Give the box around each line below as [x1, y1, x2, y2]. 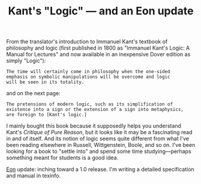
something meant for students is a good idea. [6, 154, 119, 161]
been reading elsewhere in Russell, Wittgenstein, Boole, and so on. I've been [6, 141, 196, 149]
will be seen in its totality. [6, 79, 85, 85]
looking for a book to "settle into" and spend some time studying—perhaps [6, 148, 191, 155]
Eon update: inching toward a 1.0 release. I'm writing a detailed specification [6, 166, 195, 173]
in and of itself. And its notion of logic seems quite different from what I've [6, 135, 190, 142]
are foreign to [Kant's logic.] [6, 112, 87, 118]
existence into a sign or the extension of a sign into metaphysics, [6, 107, 184, 113]
